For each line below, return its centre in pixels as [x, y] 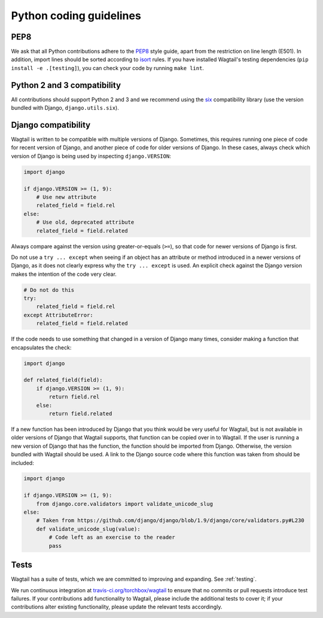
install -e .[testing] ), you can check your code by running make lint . [108, 68]
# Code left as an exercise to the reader [112, 537]
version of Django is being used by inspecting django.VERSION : [91, 156]
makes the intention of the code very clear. [64, 274]
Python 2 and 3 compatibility [66, 85]
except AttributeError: [59, 315]
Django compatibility [51, 125]
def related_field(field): [63, 380]
